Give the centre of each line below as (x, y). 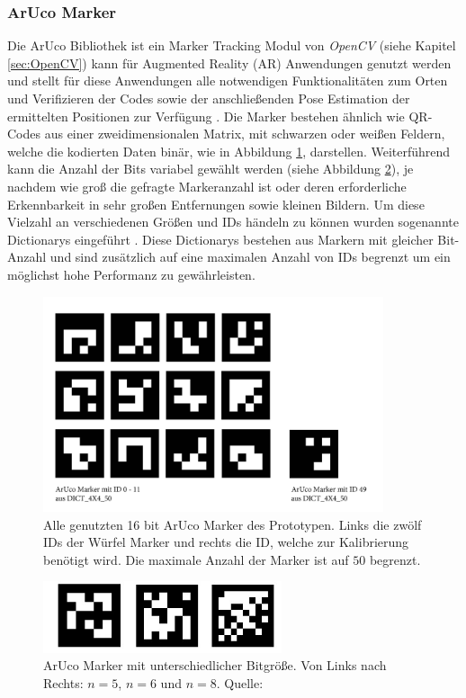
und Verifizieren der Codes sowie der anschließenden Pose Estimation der (209, 98)
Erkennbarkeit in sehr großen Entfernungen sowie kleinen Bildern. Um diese (216, 204)
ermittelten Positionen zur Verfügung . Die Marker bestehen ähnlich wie (206, 116)
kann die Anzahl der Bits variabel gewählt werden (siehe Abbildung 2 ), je (211, 169)
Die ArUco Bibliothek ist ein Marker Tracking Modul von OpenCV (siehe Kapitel (232, 45)
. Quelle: (240, 682)
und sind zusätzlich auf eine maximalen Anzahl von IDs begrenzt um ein (250, 257)
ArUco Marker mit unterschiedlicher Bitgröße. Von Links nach (215, 665)
